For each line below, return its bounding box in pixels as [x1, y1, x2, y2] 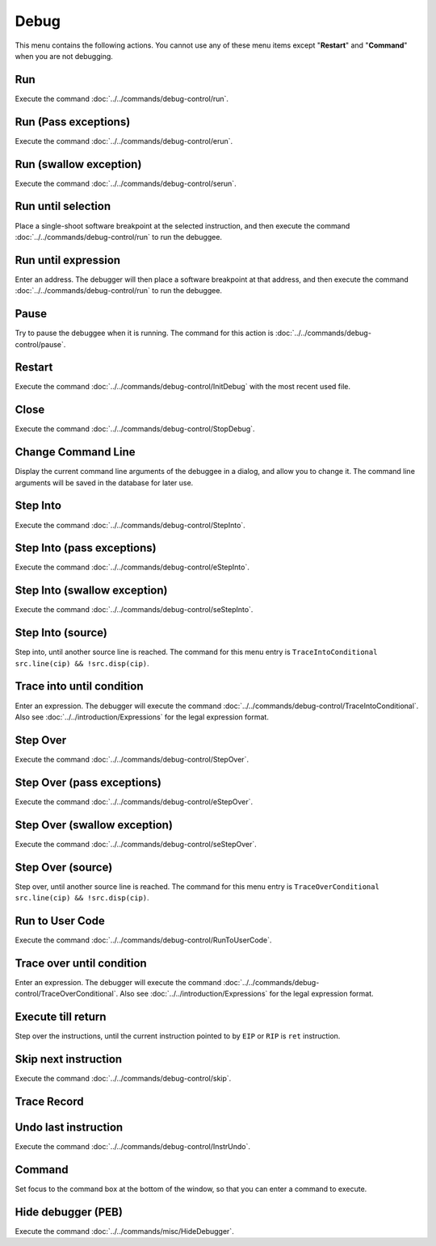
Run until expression [15, 253, 121, 266]
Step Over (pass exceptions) [15, 775, 161, 789]
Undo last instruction [15, 1120, 124, 1134]
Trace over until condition [15, 956, 147, 970]
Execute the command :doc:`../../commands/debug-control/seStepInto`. [15, 605, 254, 615]
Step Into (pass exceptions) [15, 541, 157, 555]
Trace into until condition [15, 679, 144, 694]
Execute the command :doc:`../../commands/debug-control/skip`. [15, 1074, 232, 1083]
